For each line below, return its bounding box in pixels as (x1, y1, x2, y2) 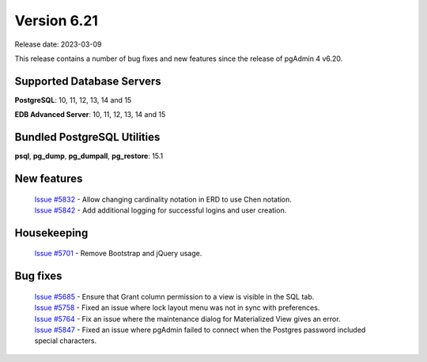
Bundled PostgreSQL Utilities (14, 130, 161, 144)
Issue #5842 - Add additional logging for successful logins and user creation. (34, 206, 287, 215)
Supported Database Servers (14, 74, 161, 88)
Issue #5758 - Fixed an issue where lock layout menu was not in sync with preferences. (34, 303, 320, 312)
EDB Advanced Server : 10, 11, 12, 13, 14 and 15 (14, 110, 166, 119)
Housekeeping (14, 226, 89, 239)
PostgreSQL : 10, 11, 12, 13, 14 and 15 (14, 95, 132, 104)
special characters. (34, 336, 97, 345)
